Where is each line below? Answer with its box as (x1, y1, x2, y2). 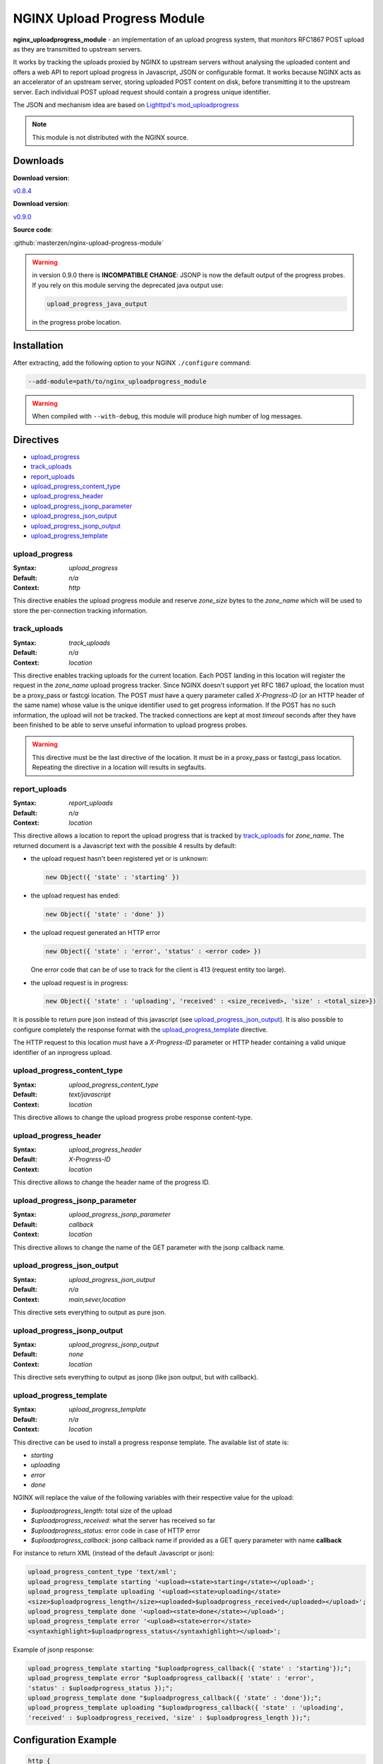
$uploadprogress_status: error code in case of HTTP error (30, 1526, 200, 1535)
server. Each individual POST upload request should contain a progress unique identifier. (13, 87, 271, 96)
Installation (13, 339, 63, 352)
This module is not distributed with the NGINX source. (32, 133, 189, 141)
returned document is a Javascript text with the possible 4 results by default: (13, 841, 236, 850)
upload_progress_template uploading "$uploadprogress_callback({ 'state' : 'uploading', (28, 1704, 345, 1712)
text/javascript (68, 1090, 111, 1099)
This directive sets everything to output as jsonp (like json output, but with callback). (13, 1373, 259, 1382)
